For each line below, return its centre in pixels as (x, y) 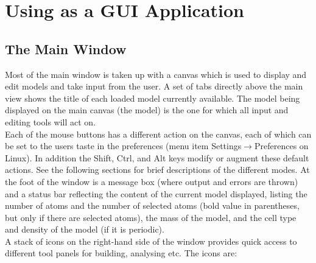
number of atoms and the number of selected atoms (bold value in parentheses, (152, 205)
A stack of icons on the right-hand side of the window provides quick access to (151, 241)
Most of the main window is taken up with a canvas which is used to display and (156, 74)
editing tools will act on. (51, 121)
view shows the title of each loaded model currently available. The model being (153, 98)
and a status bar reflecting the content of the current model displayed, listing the (156, 193)
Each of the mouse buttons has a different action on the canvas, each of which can (158, 134)
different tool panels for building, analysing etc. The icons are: (121, 253)
